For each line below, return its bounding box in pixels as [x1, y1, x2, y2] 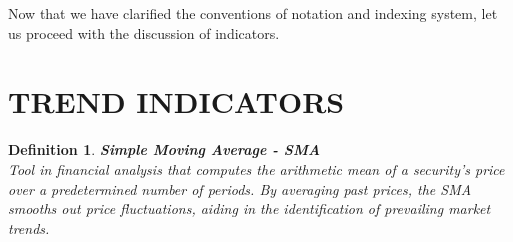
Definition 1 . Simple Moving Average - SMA [8, 139, 321, 160]
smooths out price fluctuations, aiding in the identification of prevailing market [8, 198, 491, 219]
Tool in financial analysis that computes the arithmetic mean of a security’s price [8, 158, 505, 179]
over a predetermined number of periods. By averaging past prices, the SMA [8, 178, 472, 199]
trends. [8, 217, 50, 238]
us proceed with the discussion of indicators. [8, 22, 280, 43]
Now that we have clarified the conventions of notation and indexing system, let [8, 3, 498, 23]
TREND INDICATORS [8, 81, 345, 122]
